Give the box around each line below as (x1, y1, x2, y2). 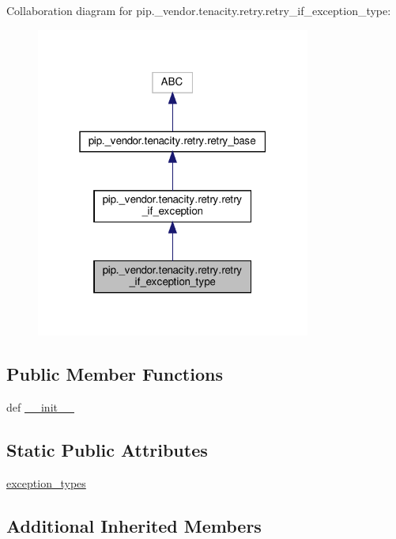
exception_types (6, 474, 86, 491)
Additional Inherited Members (6, 513, 262, 537)
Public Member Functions (6, 362, 223, 386)
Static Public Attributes (6, 438, 208, 462)
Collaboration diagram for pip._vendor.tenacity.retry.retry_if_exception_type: (6, 2, 391, 18)
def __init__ (6, 399, 74, 416)
